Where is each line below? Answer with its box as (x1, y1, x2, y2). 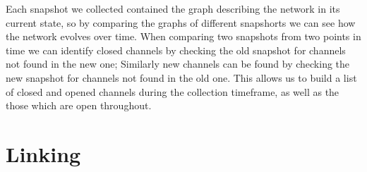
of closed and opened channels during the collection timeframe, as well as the (6, 84, 339, 99)
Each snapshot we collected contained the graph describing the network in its (6, 1, 340, 16)
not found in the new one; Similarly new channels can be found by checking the (6, 56, 350, 71)
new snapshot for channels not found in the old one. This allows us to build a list (6, 70, 357, 85)
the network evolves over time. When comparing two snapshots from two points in (6, 29, 361, 44)
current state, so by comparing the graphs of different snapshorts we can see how (6, 15, 356, 30)
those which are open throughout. (6, 98, 152, 113)
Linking (6, 139, 81, 168)
